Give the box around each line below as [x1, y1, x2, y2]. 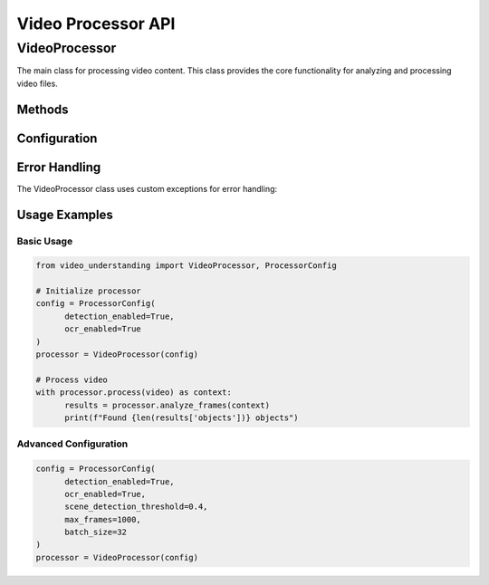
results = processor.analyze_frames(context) [64, 399, 271, 410]
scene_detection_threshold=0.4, [64, 502, 208, 512]
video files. [16, 78, 58, 89]
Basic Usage [16, 235, 73, 247]
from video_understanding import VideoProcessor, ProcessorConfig [35, 261, 337, 271]
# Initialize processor [35, 286, 142, 296]
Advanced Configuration [16, 437, 129, 450]
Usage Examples [16, 206, 113, 222]
